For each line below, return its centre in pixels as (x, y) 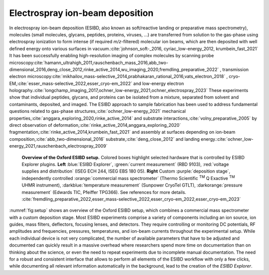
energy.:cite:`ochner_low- (227, 139)
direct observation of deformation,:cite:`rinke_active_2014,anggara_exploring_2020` (95, 125)
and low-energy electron (159, 83)
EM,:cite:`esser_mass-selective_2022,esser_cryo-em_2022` (71, 83)
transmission (236, 69)
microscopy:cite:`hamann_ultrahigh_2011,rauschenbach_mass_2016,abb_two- (89, 63)
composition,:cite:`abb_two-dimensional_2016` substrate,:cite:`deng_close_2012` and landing (105, 139)
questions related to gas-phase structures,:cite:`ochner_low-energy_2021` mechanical (98, 111)
